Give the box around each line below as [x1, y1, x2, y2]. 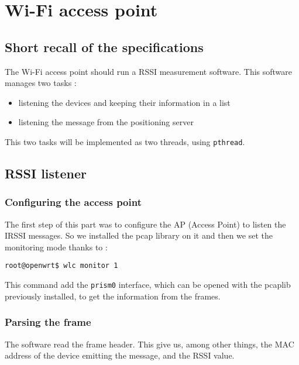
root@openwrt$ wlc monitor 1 [5, 261, 118, 270]
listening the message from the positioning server [18, 116, 194, 128]
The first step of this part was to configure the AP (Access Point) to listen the [5, 218, 286, 230]
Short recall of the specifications [5, 37, 204, 56]
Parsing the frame [5, 315, 91, 329]
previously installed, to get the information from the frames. [5, 290, 221, 302]
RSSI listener [5, 164, 87, 182]
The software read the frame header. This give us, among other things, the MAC [5, 338, 294, 350]
